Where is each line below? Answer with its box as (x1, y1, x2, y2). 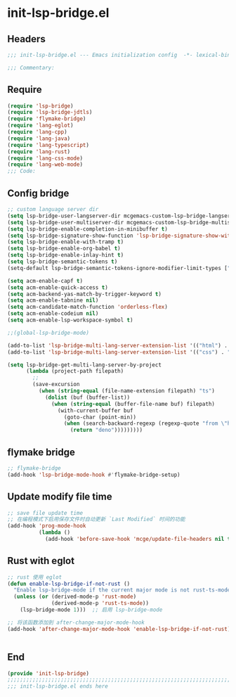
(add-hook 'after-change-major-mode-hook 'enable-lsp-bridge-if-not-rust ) (7, 625, 231, 632)
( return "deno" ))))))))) (70, 427, 143, 434)
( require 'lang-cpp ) (7, 129, 68, 136)
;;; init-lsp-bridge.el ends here (7, 683, 109, 690)
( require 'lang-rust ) (7, 148, 71, 155)
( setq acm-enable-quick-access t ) (7, 283, 109, 291)
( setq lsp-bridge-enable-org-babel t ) (7, 245, 121, 252)
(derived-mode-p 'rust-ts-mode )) (51, 600, 150, 607)
